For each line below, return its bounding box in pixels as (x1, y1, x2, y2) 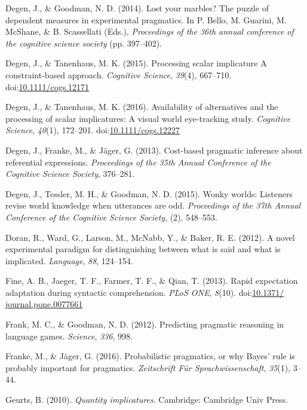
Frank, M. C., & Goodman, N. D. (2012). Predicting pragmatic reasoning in (5, 318, 284, 331)
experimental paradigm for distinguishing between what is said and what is (5, 243, 281, 255)
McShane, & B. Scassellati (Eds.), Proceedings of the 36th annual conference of (5, 25, 294, 38)
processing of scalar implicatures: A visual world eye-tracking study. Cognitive (5, 112, 291, 124)
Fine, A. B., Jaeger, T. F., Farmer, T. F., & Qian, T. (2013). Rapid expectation (5, 274, 298, 287)
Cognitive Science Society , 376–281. (5, 167, 135, 180)
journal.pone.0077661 (5, 298, 83, 310)
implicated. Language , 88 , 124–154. (5, 254, 133, 267)
